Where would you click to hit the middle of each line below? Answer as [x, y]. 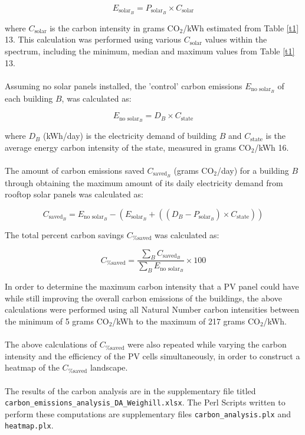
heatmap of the [32, 367]
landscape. [109, 367]
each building [29, 98]
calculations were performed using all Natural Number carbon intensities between [152, 309]
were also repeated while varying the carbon [207, 344]
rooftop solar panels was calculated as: [74, 194]
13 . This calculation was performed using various [93, 39]
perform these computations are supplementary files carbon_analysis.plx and [148, 413]
